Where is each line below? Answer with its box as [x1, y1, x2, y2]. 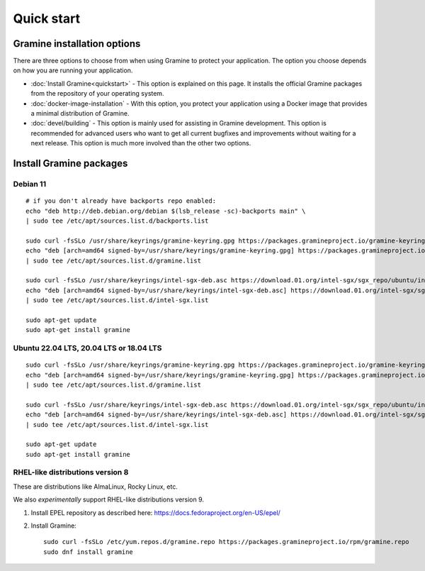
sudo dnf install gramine [43, 548, 134, 556]
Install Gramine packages [13, 157, 128, 170]
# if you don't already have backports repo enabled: [25, 197, 216, 205]
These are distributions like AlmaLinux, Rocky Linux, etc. [13, 482, 178, 491]
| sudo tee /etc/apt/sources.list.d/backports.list [25, 216, 209, 225]
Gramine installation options [13, 38, 141, 50]
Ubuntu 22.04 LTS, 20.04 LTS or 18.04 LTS [13, 343, 162, 353]
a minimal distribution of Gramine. [30, 109, 130, 118]
